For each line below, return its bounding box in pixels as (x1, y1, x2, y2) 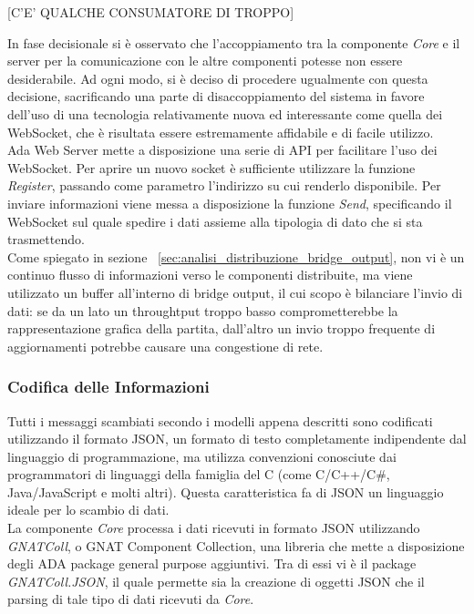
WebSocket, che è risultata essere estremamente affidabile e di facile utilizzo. (7, 122, 434, 141)
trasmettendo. (7, 230, 85, 249)
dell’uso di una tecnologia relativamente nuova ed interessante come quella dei (7, 104, 443, 123)
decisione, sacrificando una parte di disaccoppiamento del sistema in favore (7, 87, 425, 106)
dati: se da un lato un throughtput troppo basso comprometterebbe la (7, 301, 398, 320)
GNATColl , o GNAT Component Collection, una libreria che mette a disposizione (7, 536, 465, 555)
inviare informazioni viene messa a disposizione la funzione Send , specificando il (7, 193, 452, 212)
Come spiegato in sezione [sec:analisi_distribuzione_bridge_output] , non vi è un (7, 247, 465, 266)
